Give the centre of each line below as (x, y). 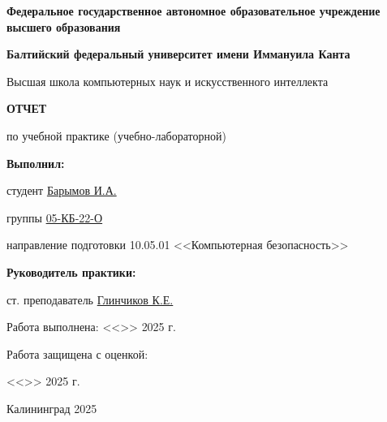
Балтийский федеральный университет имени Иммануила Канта (178, 54)
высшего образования (64, 26)
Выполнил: (36, 163)
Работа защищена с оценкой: (77, 353)
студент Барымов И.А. (62, 190)
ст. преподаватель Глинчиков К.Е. (90, 299)
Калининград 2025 (52, 408)
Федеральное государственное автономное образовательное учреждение (193, 11)
